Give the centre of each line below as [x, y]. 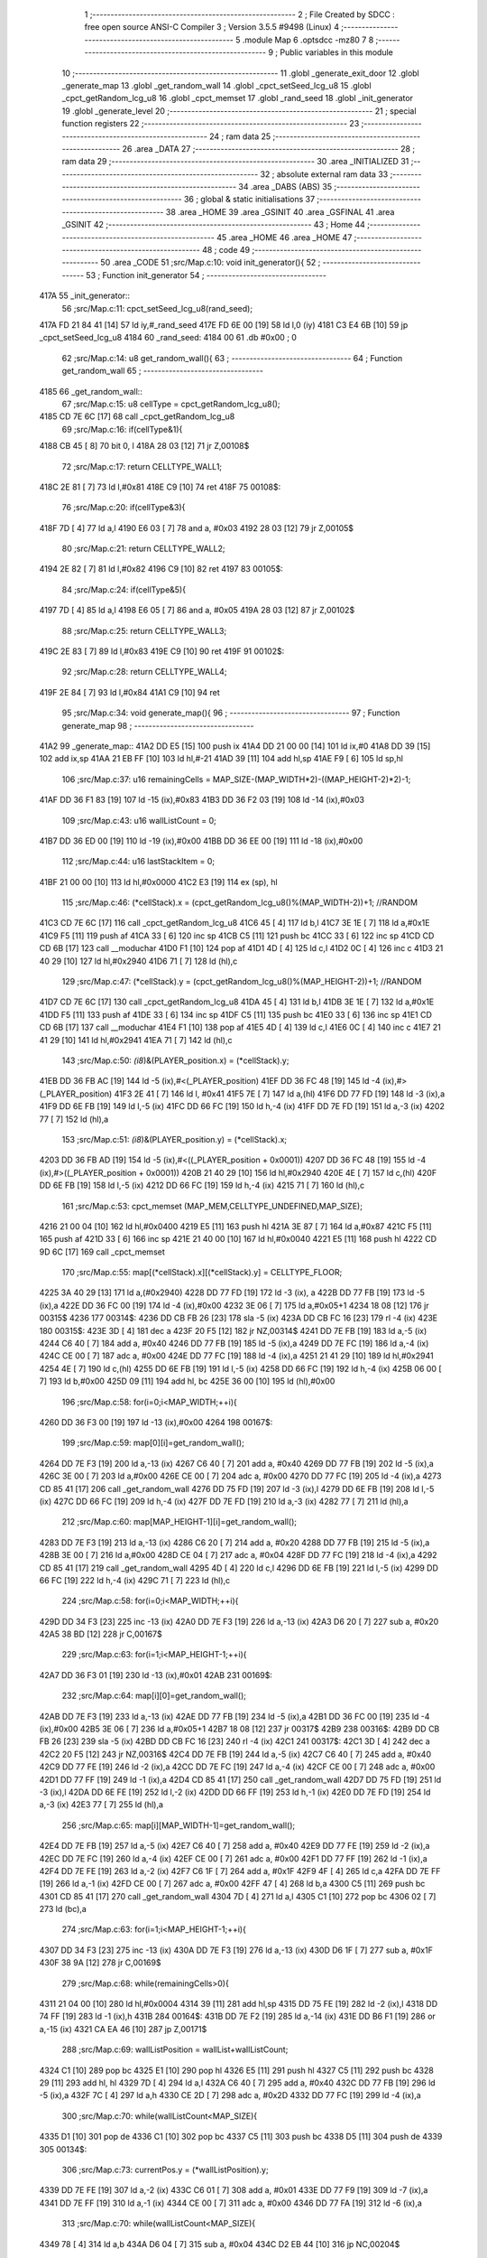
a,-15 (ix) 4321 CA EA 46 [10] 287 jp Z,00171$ [123, 2029]
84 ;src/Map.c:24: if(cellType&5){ [124, 589]
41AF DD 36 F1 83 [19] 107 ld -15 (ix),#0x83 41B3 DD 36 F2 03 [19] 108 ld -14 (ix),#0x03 [202, 800]
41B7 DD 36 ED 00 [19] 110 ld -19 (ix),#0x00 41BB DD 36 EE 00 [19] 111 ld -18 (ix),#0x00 [201, 841]
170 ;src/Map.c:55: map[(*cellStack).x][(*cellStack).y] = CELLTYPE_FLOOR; [202, 1273]
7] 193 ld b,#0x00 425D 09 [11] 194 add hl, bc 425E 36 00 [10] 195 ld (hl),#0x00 [187, 1381]
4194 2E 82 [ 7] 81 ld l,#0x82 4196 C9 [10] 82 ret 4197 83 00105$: [161, 569]
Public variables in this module [337, 52]
